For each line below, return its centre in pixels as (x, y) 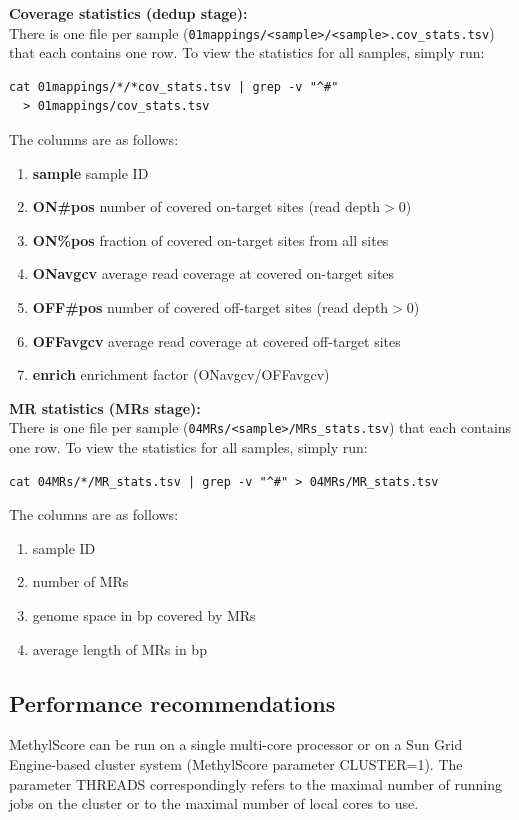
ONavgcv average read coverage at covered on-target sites (213, 273)
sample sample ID (90, 172)
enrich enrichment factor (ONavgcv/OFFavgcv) (181, 374)
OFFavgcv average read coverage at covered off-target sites (216, 340)
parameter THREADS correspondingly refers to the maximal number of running (256, 783)
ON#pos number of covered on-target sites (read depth (206, 206)
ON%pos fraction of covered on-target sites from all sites (210, 239)
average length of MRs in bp (119, 648)
